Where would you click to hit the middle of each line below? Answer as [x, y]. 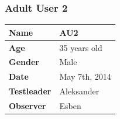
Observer [28, 105]
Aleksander [79, 91]
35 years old [81, 47]
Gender [24, 62]
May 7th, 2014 [85, 76]
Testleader [30, 91]
